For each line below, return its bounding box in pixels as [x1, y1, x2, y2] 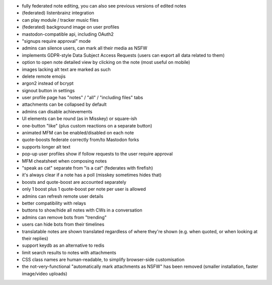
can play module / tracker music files [22, 17, 99, 23]
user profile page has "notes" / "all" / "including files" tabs [22, 95, 144, 101]
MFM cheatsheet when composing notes [22, 158, 107, 164]
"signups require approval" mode [22, 38, 91, 44]
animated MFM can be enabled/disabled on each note [22, 130, 134, 136]
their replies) [22, 235, 48, 241]
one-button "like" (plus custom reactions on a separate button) [22, 122, 153, 128]
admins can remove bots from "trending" [22, 214, 107, 220]
